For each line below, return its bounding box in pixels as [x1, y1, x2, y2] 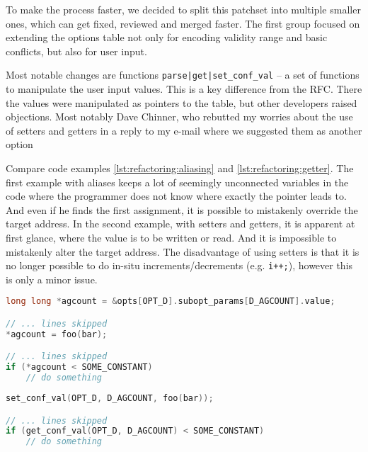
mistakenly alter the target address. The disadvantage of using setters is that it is [6, 244, 360, 259]
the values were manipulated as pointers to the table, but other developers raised [6, 95, 357, 110]
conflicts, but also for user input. [6, 43, 147, 58]
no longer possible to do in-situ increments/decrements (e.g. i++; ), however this [6, 258, 353, 273]
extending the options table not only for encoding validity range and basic [6, 30, 328, 45]
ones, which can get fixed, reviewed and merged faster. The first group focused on [6, 16, 360, 30]
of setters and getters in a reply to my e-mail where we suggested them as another [6, 123, 362, 137]
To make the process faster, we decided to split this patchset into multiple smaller [6, 2, 361, 16]
